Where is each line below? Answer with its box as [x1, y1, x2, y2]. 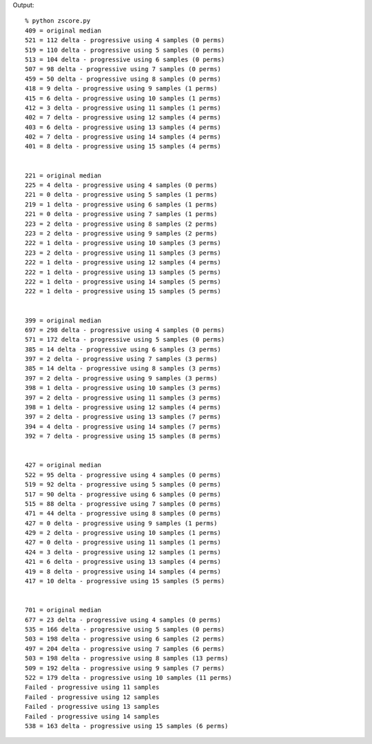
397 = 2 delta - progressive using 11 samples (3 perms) [25, 393, 222, 402]
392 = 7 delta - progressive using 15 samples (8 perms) [25, 432, 222, 440]
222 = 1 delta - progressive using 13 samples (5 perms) [25, 268, 222, 276]
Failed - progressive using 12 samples [25, 693, 160, 701]
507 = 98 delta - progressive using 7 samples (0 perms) [25, 66, 222, 73]
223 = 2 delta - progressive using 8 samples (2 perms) [25, 219, 218, 228]
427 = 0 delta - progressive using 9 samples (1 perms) [25, 519, 218, 527]
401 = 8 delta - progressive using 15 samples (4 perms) [25, 142, 222, 150]
